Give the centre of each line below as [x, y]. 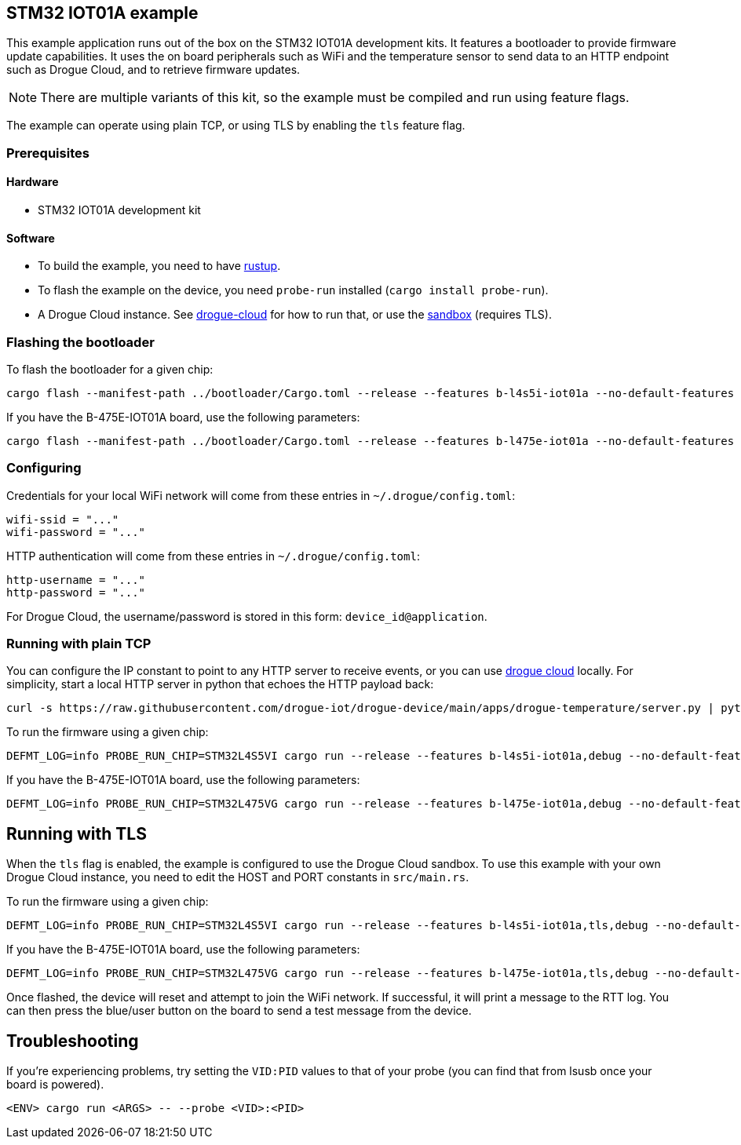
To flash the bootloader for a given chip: [110, 369]
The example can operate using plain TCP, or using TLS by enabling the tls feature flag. [236, 126]
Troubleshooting [73, 1041]
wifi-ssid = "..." [63, 519]
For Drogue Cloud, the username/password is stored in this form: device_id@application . [247, 616]
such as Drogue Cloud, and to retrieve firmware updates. [153, 70]
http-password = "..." [76, 592]
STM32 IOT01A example [102, 13]
